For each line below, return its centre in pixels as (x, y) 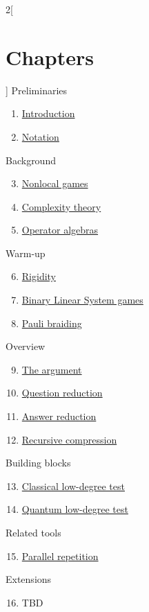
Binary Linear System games (82, 300)
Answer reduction (59, 416)
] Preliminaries (37, 90)
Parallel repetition (60, 556)
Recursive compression (69, 439)
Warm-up (26, 253)
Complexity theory (61, 206)
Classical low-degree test (73, 486)
